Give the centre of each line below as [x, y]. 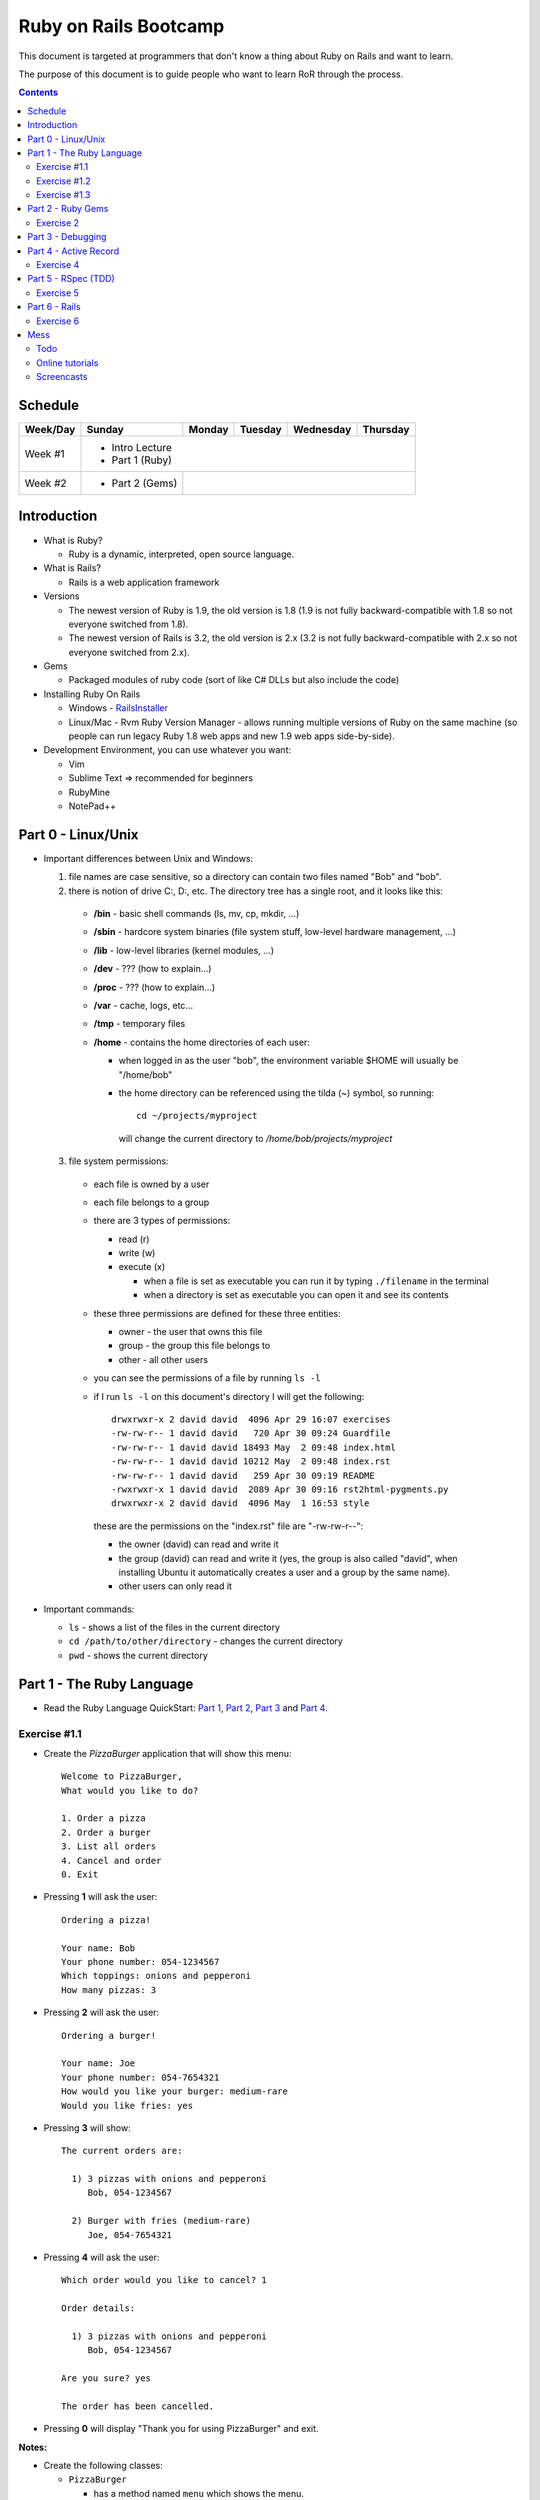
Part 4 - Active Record [73, 251]
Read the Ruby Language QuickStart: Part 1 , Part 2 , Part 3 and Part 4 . [186, 1707]
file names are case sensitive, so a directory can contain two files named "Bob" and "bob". [255, 877]
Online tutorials [67, 362]
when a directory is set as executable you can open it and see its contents [296, 1295]
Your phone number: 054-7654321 [140, 2077]
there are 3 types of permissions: [162, 1221]
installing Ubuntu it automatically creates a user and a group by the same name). [284, 1572]
